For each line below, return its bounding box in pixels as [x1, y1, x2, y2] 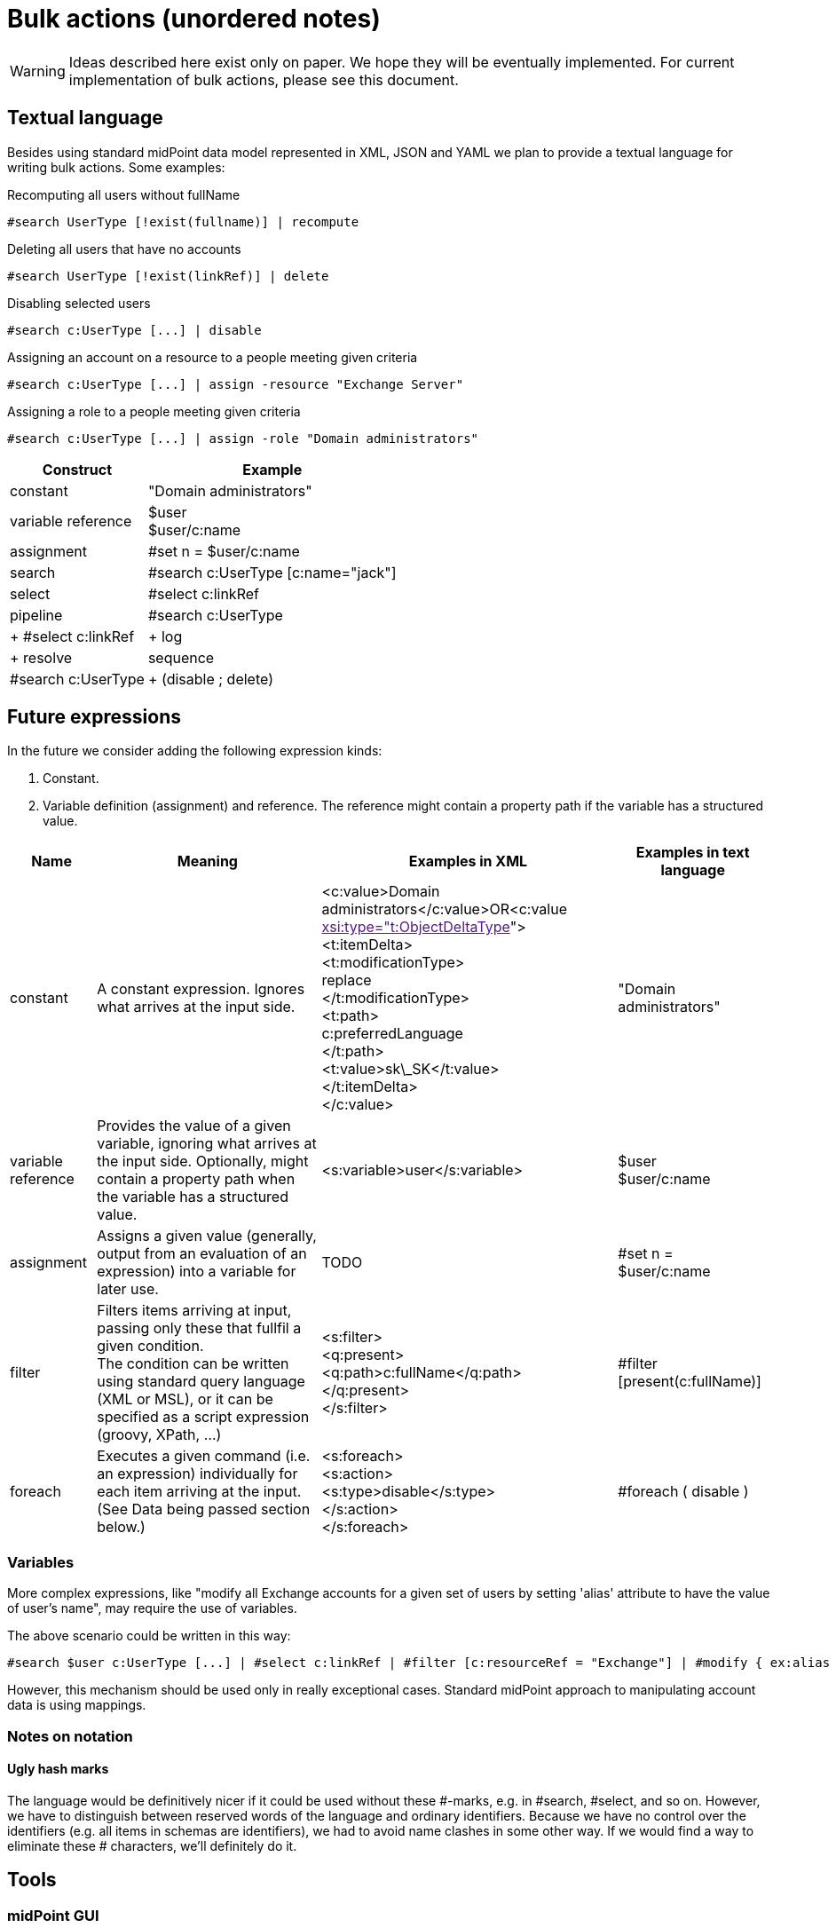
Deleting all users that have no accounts [7, 241, 241, 257]
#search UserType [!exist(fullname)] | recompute [7, 214, 359, 229]
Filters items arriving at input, [97, 1301, 292, 1320]
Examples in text [635, 843, 750, 862]
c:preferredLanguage [321, 1024, 463, 1043]
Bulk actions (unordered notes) [7, 4, 381, 34]
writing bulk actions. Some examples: [7, 159, 225, 175]
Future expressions [7, 706, 181, 729]
